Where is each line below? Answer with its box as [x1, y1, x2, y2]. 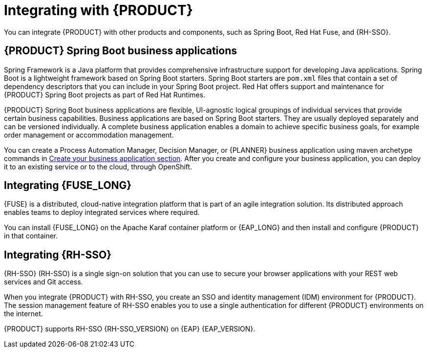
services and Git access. [4, 278, 83, 286]
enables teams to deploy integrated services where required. [4, 208, 200, 217]
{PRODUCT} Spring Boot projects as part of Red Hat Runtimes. [4, 90, 206, 99]
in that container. [4, 232, 58, 240]
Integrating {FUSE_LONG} [4, 179, 132, 192]
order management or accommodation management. [4, 130, 174, 139]
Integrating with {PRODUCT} [4, 2, 193, 19]
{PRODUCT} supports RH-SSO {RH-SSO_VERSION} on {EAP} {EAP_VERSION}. [4, 325, 256, 333]
